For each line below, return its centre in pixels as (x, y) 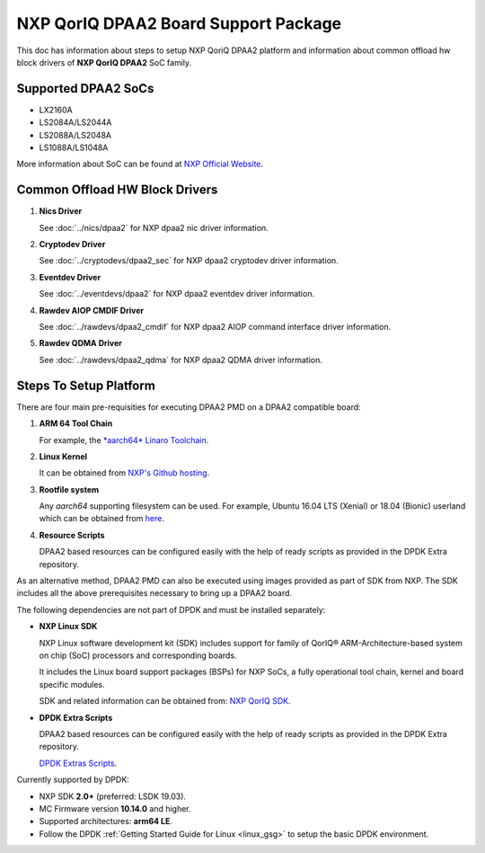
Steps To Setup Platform (86, 385)
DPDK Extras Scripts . (78, 763)
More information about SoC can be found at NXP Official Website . (140, 164)
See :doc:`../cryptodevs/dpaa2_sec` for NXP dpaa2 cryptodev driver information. (189, 261)
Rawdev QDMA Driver (81, 343)
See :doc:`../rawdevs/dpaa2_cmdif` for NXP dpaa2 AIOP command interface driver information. (215, 327)
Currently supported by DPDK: (73, 780)
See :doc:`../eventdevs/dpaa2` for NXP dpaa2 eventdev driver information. (176, 294)
